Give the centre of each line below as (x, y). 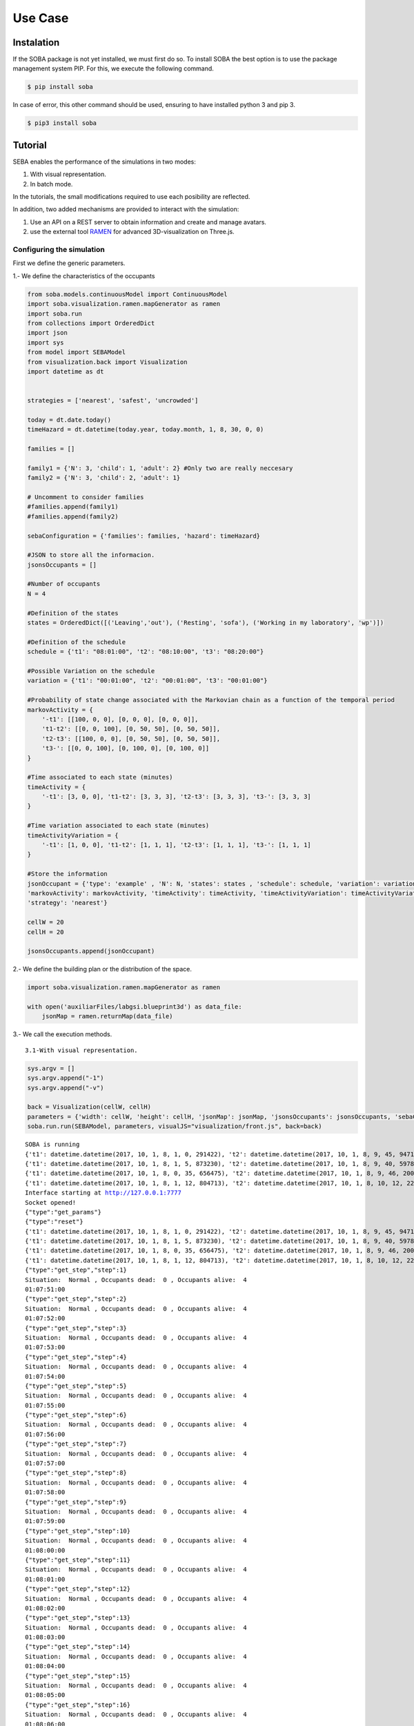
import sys (46, 342)
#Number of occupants (64, 584)
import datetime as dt (66, 371)
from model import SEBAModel (77, 352)
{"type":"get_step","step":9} (76, 1502)
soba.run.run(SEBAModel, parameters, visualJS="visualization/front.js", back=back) (175, 1126)
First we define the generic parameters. (69, 263)
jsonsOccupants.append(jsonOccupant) (91, 951)
